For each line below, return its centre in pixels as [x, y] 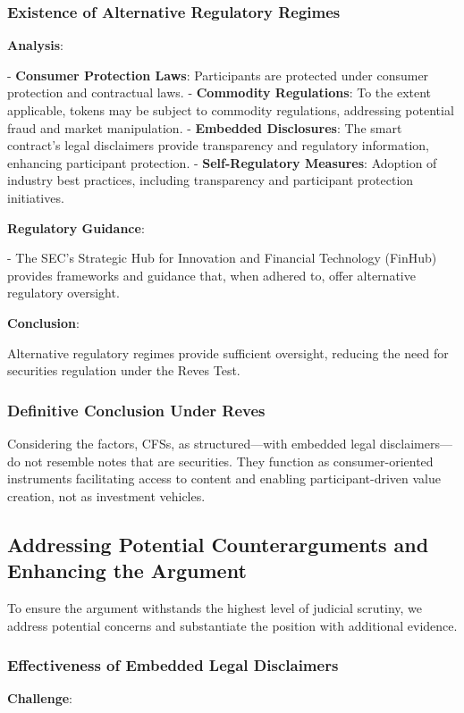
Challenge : [40, 698]
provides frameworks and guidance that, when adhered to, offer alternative [211, 275]
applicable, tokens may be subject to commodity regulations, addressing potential [231, 110]
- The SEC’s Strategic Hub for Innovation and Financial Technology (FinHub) [222, 258]
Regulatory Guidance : [76, 227]
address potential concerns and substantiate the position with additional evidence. [232, 625]
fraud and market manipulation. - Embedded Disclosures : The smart [205, 127]
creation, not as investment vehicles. [106, 495]
